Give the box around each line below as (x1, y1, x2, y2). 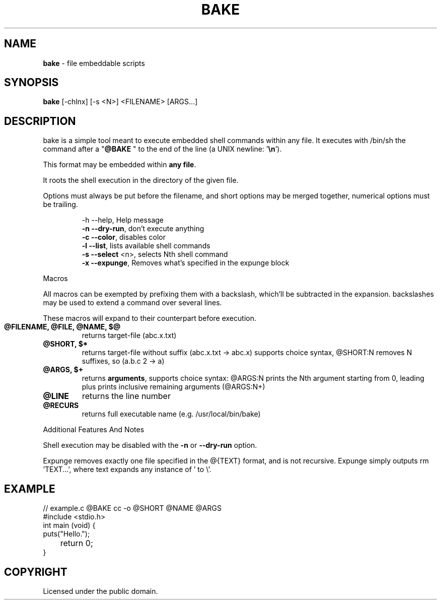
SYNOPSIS (4, 76, 59, 89)
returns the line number (82, 391, 171, 401)
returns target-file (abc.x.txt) (82, 331, 177, 340)
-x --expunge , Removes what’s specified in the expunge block (82, 258, 289, 267)
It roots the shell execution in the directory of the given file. (43, 176, 239, 185)
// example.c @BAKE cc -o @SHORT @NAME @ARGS (43, 504, 222, 513)
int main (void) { (43, 521, 96, 530)
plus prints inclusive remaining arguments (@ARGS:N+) (82, 382, 265, 391)
